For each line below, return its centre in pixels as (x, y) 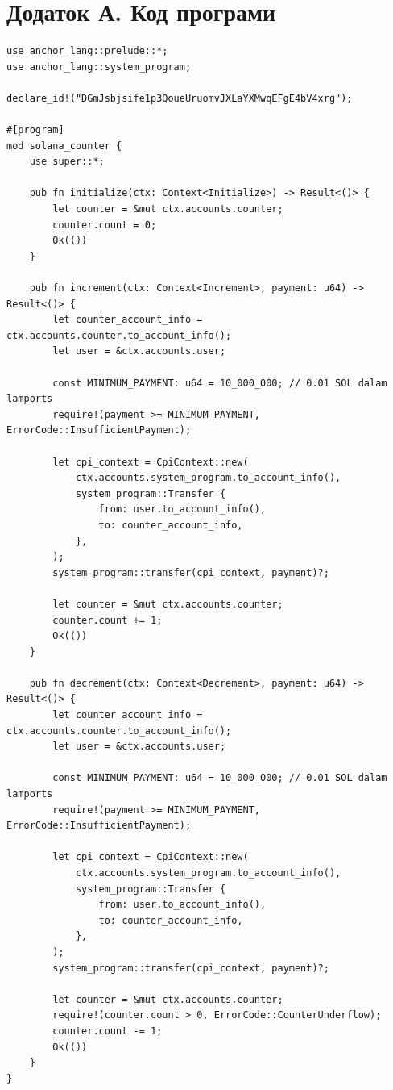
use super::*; (67, 162)
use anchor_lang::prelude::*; (87, 51)
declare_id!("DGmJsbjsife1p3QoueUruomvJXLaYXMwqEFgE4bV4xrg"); (180, 98)
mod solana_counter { (64, 146)
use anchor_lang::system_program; (99, 67)
